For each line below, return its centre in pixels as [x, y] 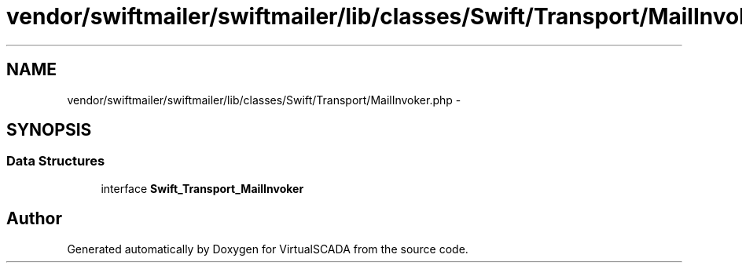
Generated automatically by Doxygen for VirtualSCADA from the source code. [268, 249]
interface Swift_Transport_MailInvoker [202, 188]
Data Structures [56, 161]
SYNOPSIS [49, 130]
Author [34, 219]
